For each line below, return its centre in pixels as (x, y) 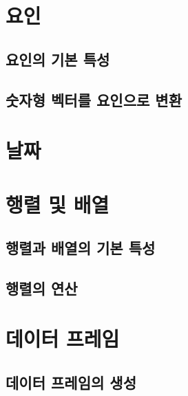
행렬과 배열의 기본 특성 (81, 248)
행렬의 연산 (42, 288)
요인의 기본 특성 (58, 59)
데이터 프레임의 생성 (71, 383)
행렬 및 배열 (58, 204)
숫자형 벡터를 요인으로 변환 (94, 99)
